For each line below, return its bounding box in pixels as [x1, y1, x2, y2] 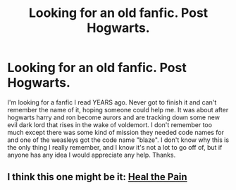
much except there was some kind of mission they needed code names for [7, 128, 224, 136]
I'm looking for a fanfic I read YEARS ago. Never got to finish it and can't [7, 97, 217, 107]
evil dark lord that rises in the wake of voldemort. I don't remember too [7, 120, 213, 129]
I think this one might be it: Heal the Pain [7, 171, 188, 183]
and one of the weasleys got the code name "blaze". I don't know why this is [7, 136, 230, 144]
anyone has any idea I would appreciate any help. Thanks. [7, 150, 176, 159]
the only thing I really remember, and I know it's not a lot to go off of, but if [7, 143, 223, 151]
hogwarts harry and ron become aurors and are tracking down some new [7, 113, 221, 121]
